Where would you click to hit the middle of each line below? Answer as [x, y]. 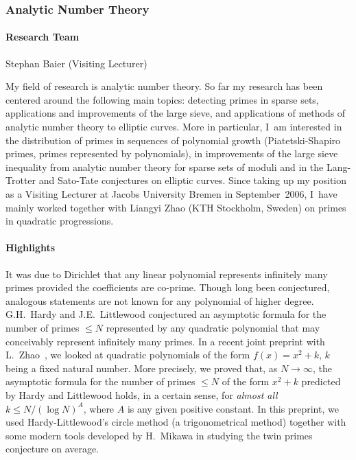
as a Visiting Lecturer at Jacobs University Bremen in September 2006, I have [171, 193]
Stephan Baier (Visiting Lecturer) [76, 63]
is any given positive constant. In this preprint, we [233, 408]
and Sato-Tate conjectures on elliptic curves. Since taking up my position [193, 180]
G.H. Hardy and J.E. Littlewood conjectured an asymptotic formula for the [166, 314]
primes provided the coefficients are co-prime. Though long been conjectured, [168, 287]
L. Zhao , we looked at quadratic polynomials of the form [128, 355]
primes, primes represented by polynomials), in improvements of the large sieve [172, 153]
